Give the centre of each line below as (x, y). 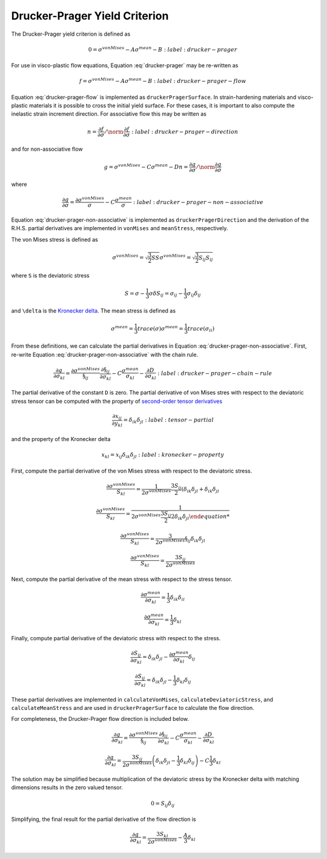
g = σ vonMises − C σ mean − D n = (146, 166)
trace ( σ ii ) (201, 329)
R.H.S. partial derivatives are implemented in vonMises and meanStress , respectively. (120, 228)
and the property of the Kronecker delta (61, 439)
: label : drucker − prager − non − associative (198, 202)
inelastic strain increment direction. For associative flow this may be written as (109, 114)
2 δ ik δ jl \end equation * (200, 517)
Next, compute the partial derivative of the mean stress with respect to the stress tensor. (122, 579)
